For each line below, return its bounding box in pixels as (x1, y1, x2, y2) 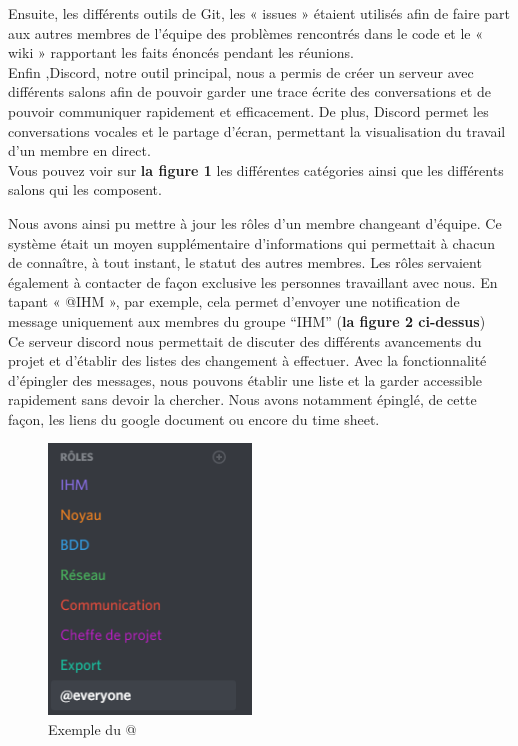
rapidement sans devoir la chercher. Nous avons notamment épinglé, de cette (8, 389, 477, 410)
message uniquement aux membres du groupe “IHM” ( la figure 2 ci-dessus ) (8, 310, 486, 331)
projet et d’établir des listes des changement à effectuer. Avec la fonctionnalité (8, 350, 487, 371)
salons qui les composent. (8, 179, 162, 200)
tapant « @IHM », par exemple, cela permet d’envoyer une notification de (8, 291, 460, 312)
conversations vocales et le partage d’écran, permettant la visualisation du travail (8, 120, 506, 141)
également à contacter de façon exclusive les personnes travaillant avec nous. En (8, 271, 498, 292)
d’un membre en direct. (8, 140, 151, 161)
